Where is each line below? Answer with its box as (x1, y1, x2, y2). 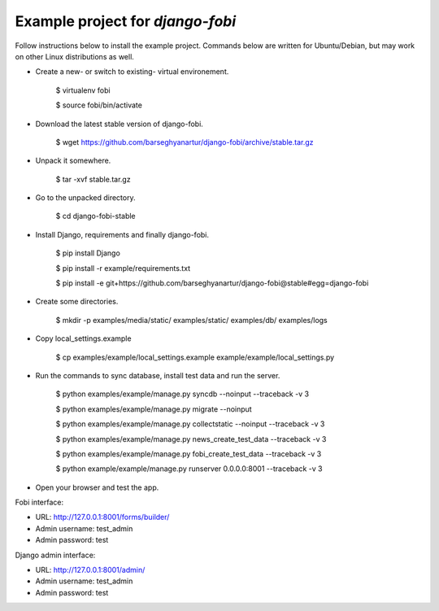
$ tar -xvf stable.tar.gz (55, 174, 131, 184)
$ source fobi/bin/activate (55, 100, 142, 110)
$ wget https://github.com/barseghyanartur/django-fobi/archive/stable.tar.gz (55, 137, 314, 146)
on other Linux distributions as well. (15, 51, 134, 61)
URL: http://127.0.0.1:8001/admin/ (35, 565, 146, 575)
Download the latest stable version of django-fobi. (35, 119, 203, 129)
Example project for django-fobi (15, 12, 237, 30)
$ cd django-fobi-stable (55, 212, 136, 221)
